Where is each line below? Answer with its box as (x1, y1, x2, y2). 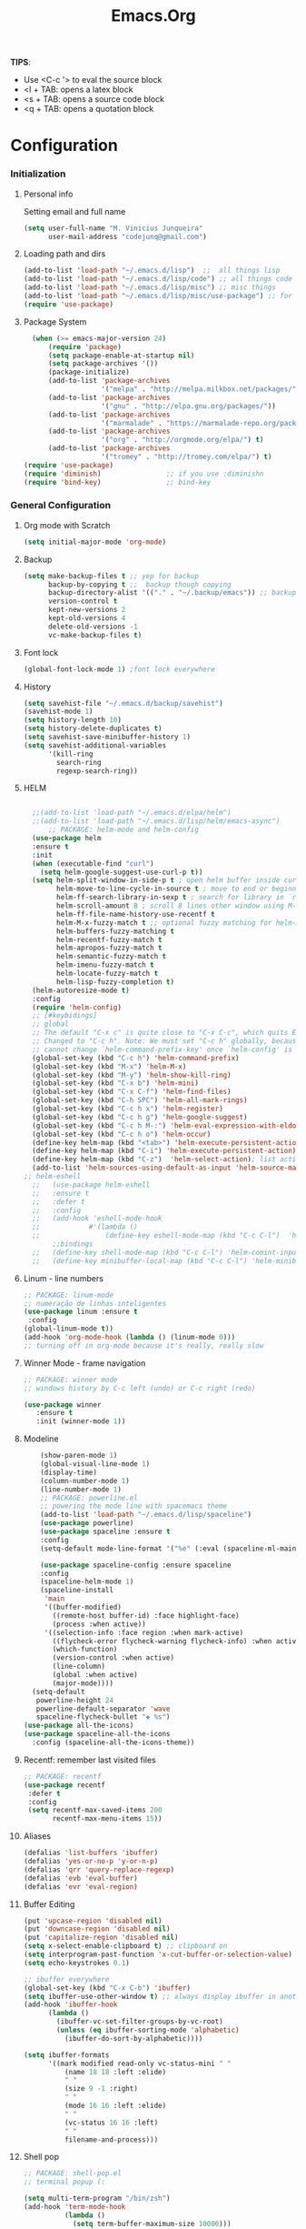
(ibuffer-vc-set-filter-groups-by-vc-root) (56, 2017, 223, 2026)
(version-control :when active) (52, 1653, 175, 1662)
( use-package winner (23, 1400, 102, 1410)
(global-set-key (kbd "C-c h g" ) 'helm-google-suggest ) (32, 1112, 248, 1121)
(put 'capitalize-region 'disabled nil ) (23, 1933, 179, 1943)
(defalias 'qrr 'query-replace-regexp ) (23, 1865, 175, 1874)
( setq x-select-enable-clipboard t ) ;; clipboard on (23, 1942, 228, 1951)
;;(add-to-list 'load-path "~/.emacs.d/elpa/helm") (32, 808, 232, 818)
